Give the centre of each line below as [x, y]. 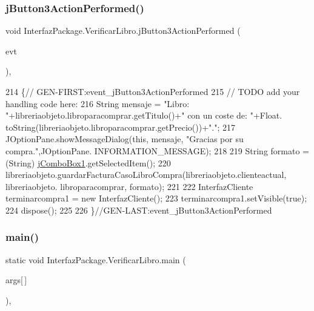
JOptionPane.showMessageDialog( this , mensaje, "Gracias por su [125, 139]
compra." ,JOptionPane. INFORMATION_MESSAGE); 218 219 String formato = [157, 150]
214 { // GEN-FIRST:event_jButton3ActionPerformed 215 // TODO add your [153, 91]
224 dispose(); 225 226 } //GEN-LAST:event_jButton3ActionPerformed [139, 210]
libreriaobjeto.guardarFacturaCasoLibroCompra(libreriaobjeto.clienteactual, [146, 175]
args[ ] [16, 280]
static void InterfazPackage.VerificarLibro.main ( [96, 259]
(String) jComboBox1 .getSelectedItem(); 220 [88, 162]
